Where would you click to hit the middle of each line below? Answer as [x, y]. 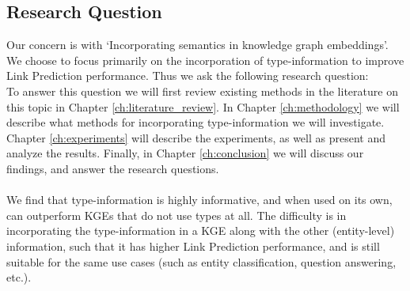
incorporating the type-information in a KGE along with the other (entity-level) [201, 231]
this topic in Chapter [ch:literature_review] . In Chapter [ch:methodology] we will [203, 106]
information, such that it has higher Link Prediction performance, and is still [193, 246]
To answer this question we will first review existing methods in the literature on [202, 91]
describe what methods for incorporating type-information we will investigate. [196, 122]
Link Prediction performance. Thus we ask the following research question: [188, 76]
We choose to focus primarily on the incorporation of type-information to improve [205, 60]
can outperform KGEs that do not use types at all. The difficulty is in [177, 215]
